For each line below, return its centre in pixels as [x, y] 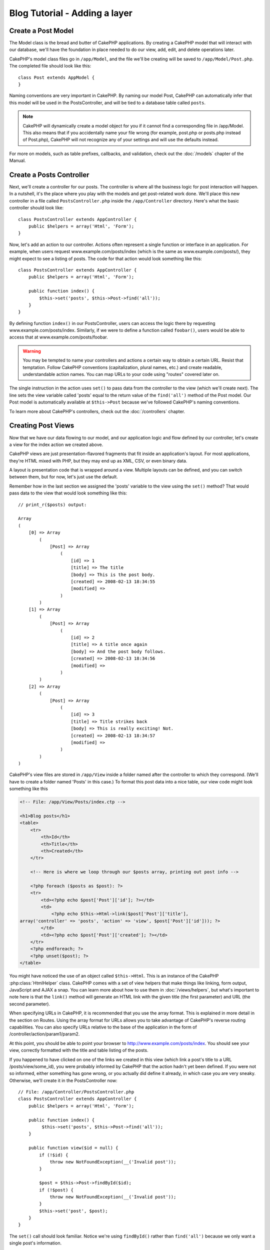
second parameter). [29, 1004]
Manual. [17, 160]
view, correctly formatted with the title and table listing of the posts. [79, 1050]
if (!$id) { [54, 1155]
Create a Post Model [41, 31]
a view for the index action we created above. [56, 444]
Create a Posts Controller [49, 175]
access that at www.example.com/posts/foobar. [58, 337]
